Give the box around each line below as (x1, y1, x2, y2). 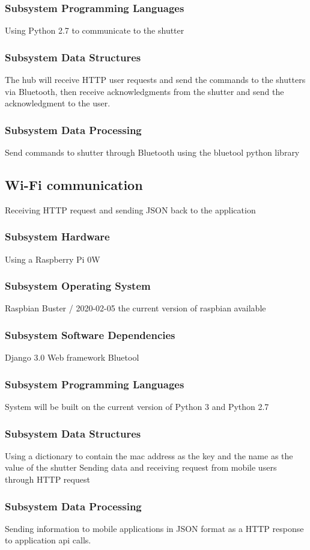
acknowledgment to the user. (5, 97, 111, 109)
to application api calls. (5, 534, 91, 546)
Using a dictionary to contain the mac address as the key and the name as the (5, 449, 293, 462)
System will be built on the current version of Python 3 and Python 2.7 (5, 400, 269, 413)
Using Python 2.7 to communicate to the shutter (5, 24, 184, 37)
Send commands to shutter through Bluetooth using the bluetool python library (5, 146, 300, 159)
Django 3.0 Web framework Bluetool (5, 351, 139, 364)
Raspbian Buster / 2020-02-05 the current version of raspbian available (5, 302, 266, 314)
